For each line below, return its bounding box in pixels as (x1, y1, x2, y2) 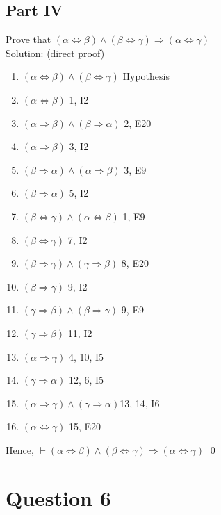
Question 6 (6, 483, 111, 512)
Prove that (6, 32, 51, 47)
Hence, (6, 442, 34, 457)
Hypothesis (122, 69, 170, 83)
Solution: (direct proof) (6, 45, 105, 60)
